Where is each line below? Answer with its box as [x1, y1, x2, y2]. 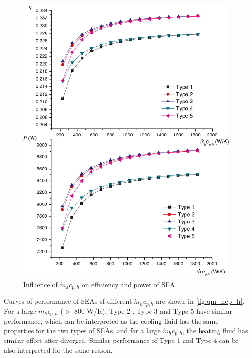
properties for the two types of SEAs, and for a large [4, 325, 161, 335]
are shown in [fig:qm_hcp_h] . [156, 296, 245, 306]
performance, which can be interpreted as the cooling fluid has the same [4, 316, 218, 326]
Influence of [23, 279, 58, 289]
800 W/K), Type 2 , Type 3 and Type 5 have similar [74, 306, 232, 316]
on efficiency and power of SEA [82, 279, 175, 289]
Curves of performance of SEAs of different [4, 296, 132, 306]
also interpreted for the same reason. [4, 344, 113, 355]
